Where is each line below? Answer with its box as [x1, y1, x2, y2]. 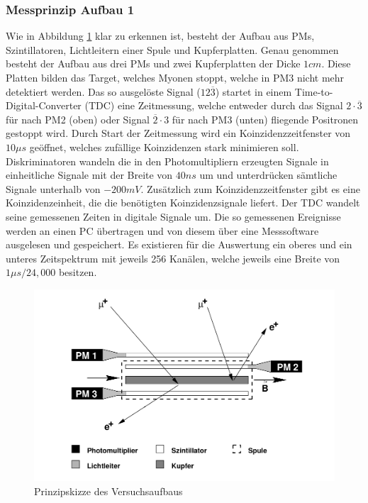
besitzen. [58, 265, 97, 280]
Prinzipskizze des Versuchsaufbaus [34, 483, 183, 498]
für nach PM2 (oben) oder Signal [6, 111, 150, 126]
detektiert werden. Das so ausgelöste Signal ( [6, 84, 201, 99]
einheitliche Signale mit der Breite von [6, 167, 173, 182]
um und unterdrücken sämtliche [199, 167, 338, 182]
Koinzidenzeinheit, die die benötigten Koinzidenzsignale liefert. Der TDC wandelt [6, 195, 360, 210]
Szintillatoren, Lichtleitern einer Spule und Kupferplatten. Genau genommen [6, 42, 339, 57]
